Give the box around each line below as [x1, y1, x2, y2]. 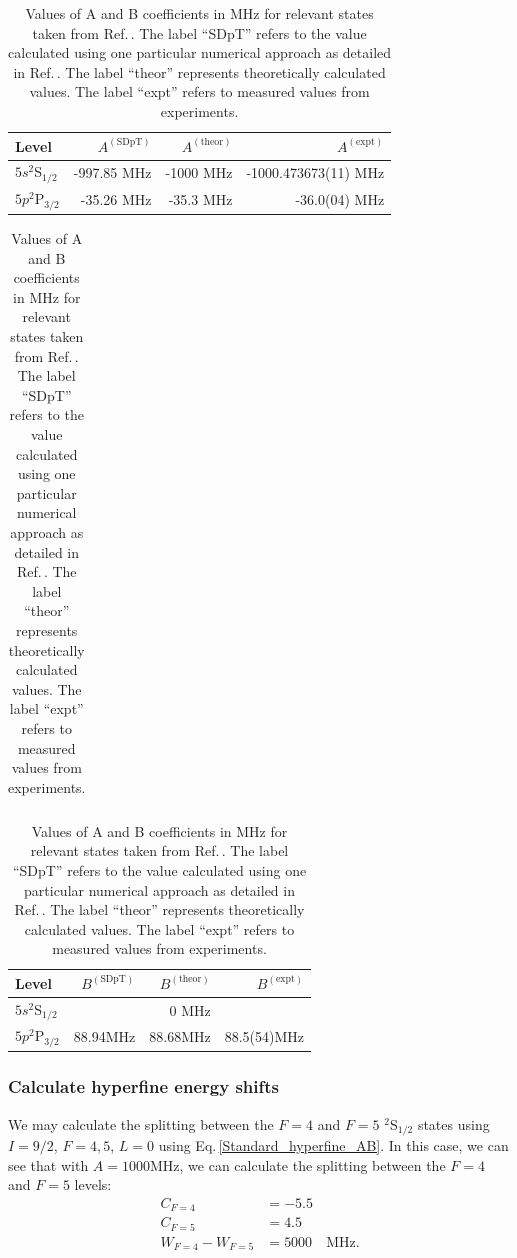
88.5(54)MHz [224, 1026, 305, 1047]
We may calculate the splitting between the [8, 1113, 274, 1134]
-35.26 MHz [80, 189, 152, 210]
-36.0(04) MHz [295, 189, 385, 210]
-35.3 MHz [168, 189, 233, 210]
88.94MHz [73, 1026, 136, 1047]
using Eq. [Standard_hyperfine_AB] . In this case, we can [158, 1135, 509, 1156]
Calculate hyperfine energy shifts [8, 1074, 279, 1099]
